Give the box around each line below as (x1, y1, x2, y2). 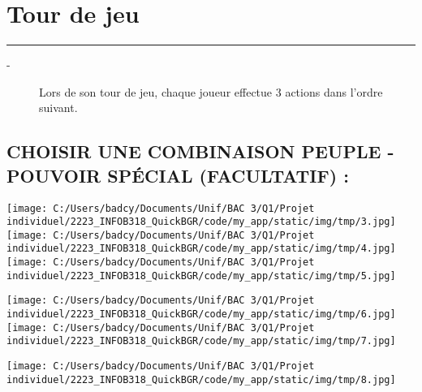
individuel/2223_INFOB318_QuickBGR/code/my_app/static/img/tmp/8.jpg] (6, 373, 396, 386)
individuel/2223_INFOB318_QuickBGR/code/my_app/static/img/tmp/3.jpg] (6, 216, 396, 228)
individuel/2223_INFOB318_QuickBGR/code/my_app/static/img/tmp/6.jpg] (6, 308, 396, 321)
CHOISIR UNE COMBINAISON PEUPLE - (6, 139, 394, 164)
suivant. (39, 99, 78, 116)
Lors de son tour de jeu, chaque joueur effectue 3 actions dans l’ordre (39, 83, 383, 100)
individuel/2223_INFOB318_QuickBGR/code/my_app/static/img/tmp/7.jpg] (6, 335, 396, 347)
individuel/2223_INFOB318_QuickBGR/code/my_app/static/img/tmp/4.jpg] (6, 243, 396, 255)
